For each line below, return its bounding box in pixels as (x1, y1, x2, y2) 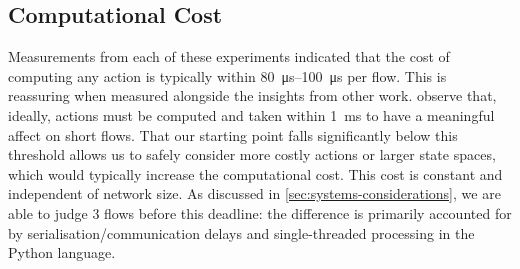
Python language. (8, 242, 116, 263)
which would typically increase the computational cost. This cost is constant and (8, 163, 503, 184)
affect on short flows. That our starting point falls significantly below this (8, 124, 458, 145)
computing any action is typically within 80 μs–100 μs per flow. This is (8, 65, 447, 86)
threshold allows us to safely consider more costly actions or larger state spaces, (8, 144, 496, 165)
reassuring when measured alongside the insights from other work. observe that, (8, 85, 497, 106)
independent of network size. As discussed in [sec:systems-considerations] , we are (8, 183, 501, 204)
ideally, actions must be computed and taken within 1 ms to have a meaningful (8, 104, 495, 125)
